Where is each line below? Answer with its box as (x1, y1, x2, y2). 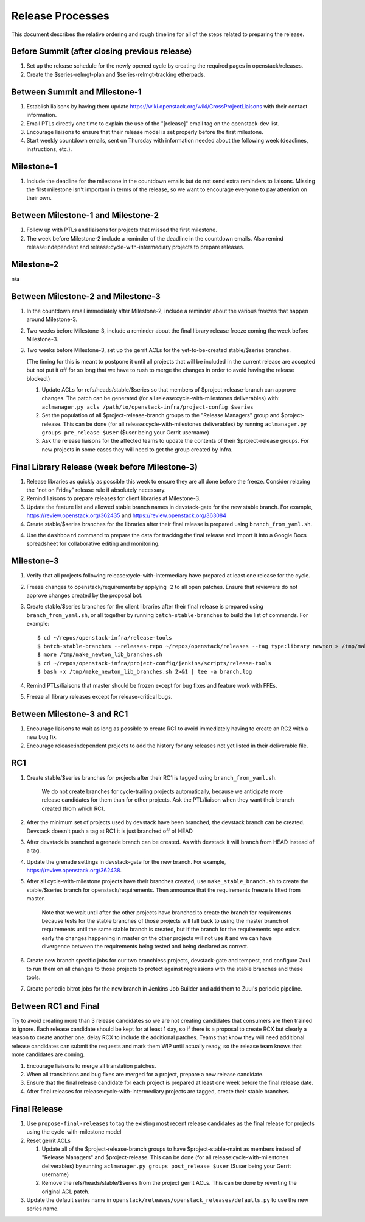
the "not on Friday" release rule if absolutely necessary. (26, 486, 167, 493)
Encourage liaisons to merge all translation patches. (26, 1062, 156, 1069)
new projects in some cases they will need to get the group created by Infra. (41, 445, 233, 453)
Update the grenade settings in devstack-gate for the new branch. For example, (26, 858, 226, 865)
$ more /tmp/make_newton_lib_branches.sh (37, 651, 162, 658)
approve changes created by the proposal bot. (26, 592, 143, 599)
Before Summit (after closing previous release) (11, 46, 192, 57)
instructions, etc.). (26, 145, 72, 152)
